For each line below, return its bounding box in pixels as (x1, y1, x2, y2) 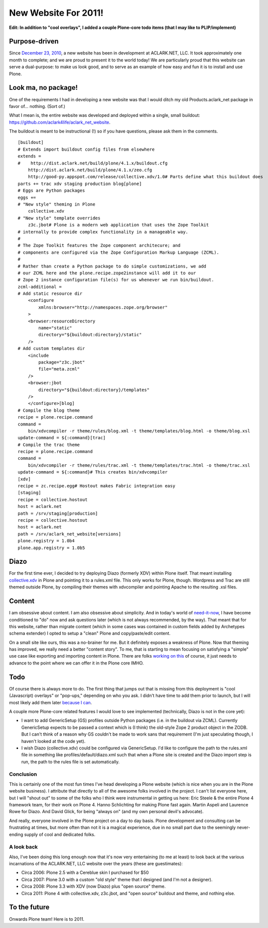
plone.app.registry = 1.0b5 (18, 545, 85, 551)
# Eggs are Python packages (18, 188, 85, 193)
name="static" (38, 325, 73, 331)
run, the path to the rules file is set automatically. (21, 759, 120, 765)
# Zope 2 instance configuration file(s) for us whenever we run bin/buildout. (18, 277, 214, 283)
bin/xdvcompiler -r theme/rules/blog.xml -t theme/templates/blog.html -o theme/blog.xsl (27, 428, 250, 434)
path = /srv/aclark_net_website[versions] (18, 531, 122, 537)
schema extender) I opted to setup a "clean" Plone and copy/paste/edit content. (9, 631, 171, 636)
